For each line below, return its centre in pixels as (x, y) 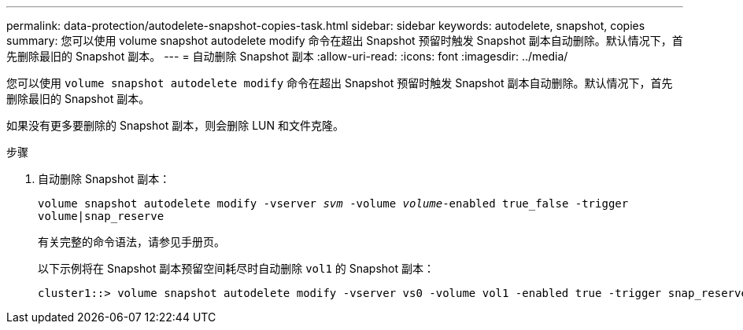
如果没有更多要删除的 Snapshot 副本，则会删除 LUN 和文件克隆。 (175, 125)
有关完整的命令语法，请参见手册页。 (131, 242)
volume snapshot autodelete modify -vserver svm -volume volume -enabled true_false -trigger (333, 203)
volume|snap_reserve (101, 216)
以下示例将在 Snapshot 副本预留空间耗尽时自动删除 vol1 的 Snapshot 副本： (237, 268)
